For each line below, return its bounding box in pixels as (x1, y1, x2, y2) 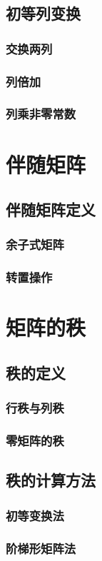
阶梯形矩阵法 (6, 539, 76, 557)
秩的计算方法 (6, 469, 96, 491)
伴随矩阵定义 (6, 198, 96, 221)
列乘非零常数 (6, 105, 76, 123)
